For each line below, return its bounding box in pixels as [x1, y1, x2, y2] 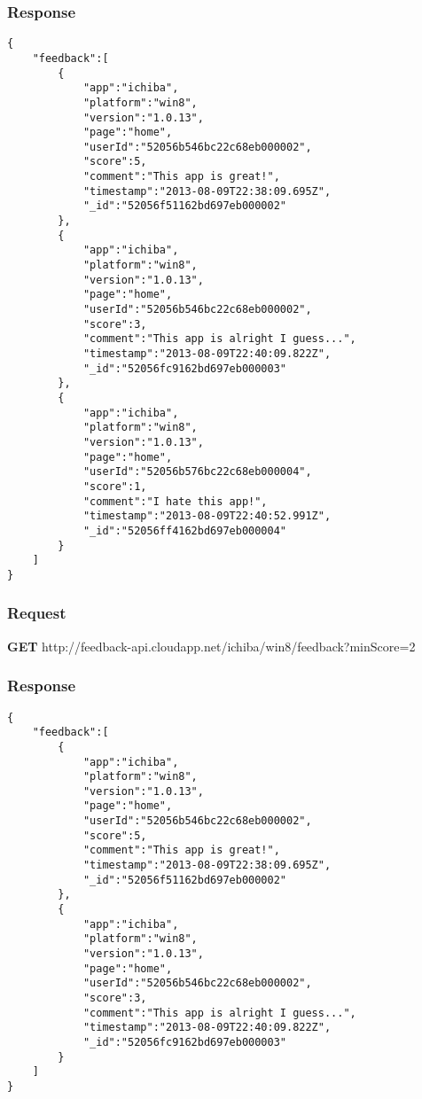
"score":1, [82, 479, 147, 493]
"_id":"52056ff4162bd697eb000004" [82, 524, 286, 537]
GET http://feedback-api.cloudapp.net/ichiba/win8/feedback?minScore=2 [7, 636, 416, 655]
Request [7, 602, 66, 624]
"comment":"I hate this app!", [82, 495, 268, 508]
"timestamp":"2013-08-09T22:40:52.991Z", [82, 510, 332, 523]
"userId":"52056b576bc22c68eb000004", [82, 465, 312, 479]
